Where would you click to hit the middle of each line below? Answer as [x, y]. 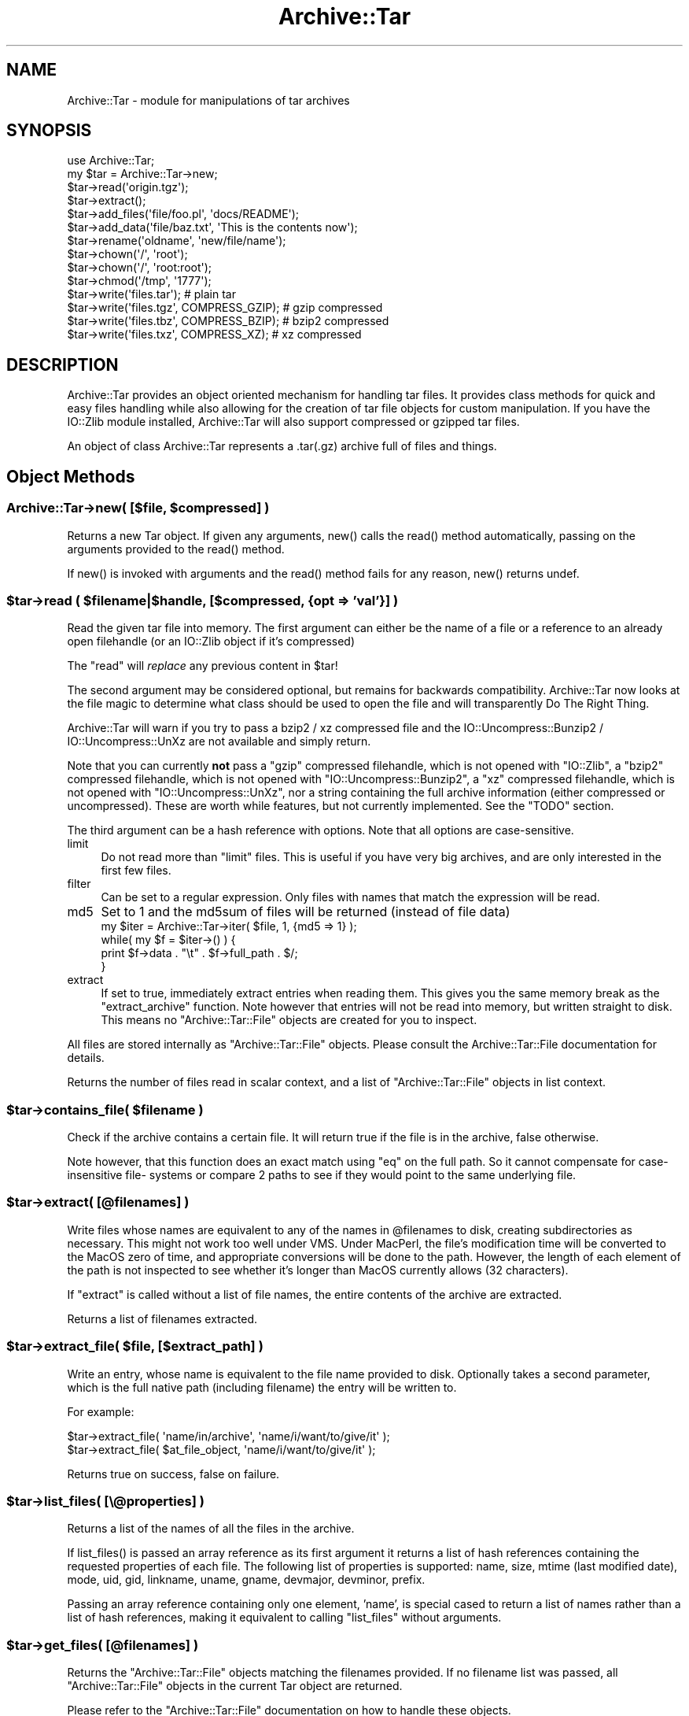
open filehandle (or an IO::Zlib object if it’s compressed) [211, 642]
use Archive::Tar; [111, 161]
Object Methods [71, 476]
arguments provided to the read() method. [176, 549]
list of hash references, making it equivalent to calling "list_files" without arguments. [284, 1618]
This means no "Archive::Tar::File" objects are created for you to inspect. [289, 1020]
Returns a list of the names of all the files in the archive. [211, 1529]
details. [86, 1058]
